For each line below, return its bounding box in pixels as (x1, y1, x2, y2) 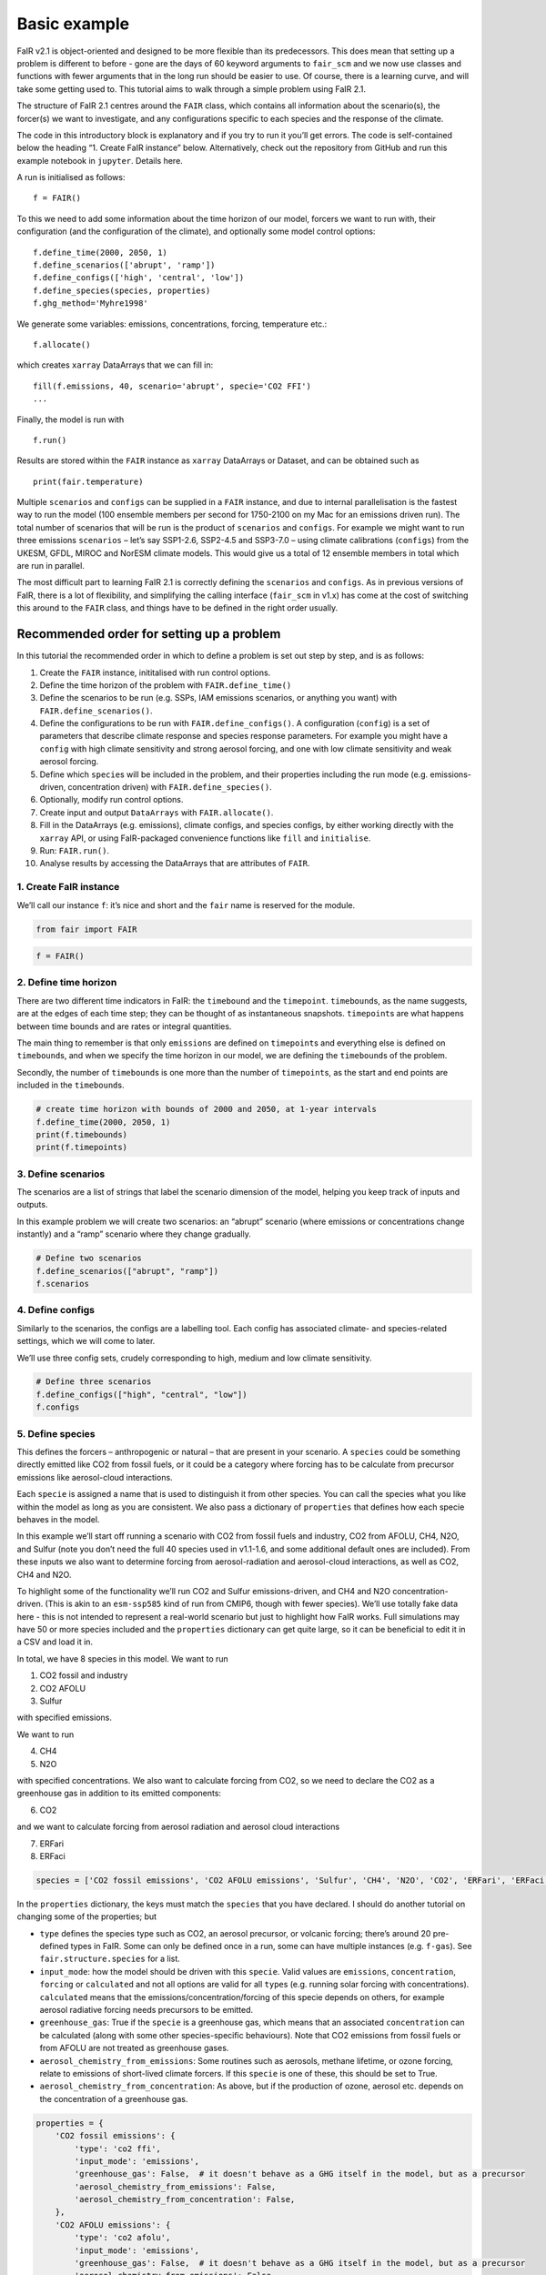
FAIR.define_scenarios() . (39, 705, 153, 716)
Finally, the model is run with (16, 414, 125, 425)
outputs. (16, 1199, 48, 1210)
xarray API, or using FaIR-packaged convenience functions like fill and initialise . (39, 833, 371, 844)
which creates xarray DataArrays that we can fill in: (16, 359, 214, 370)
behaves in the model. (16, 1513, 100, 1524)
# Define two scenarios (35, 1253, 143, 1264)
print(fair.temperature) (33, 476, 144, 487)
